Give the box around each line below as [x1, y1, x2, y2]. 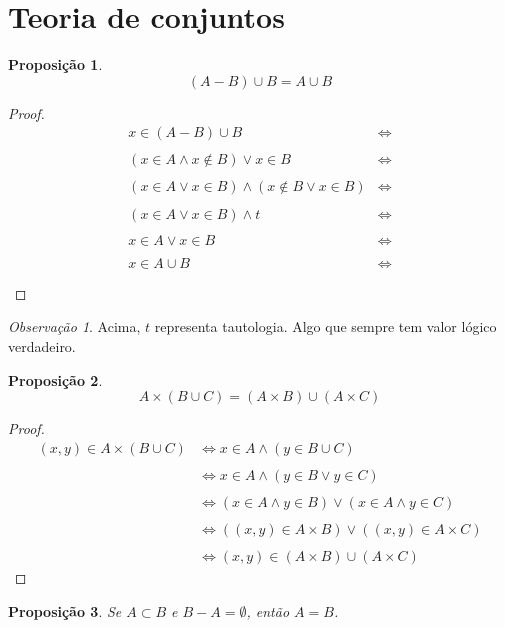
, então [246, 600, 290, 621]
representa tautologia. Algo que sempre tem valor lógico [154, 316, 497, 337]
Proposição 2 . [8, 369, 103, 390]
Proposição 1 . [8, 54, 103, 75]
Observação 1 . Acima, [8, 316, 141, 337]
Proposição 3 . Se [8, 600, 122, 621]
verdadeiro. [8, 335, 76, 356]
